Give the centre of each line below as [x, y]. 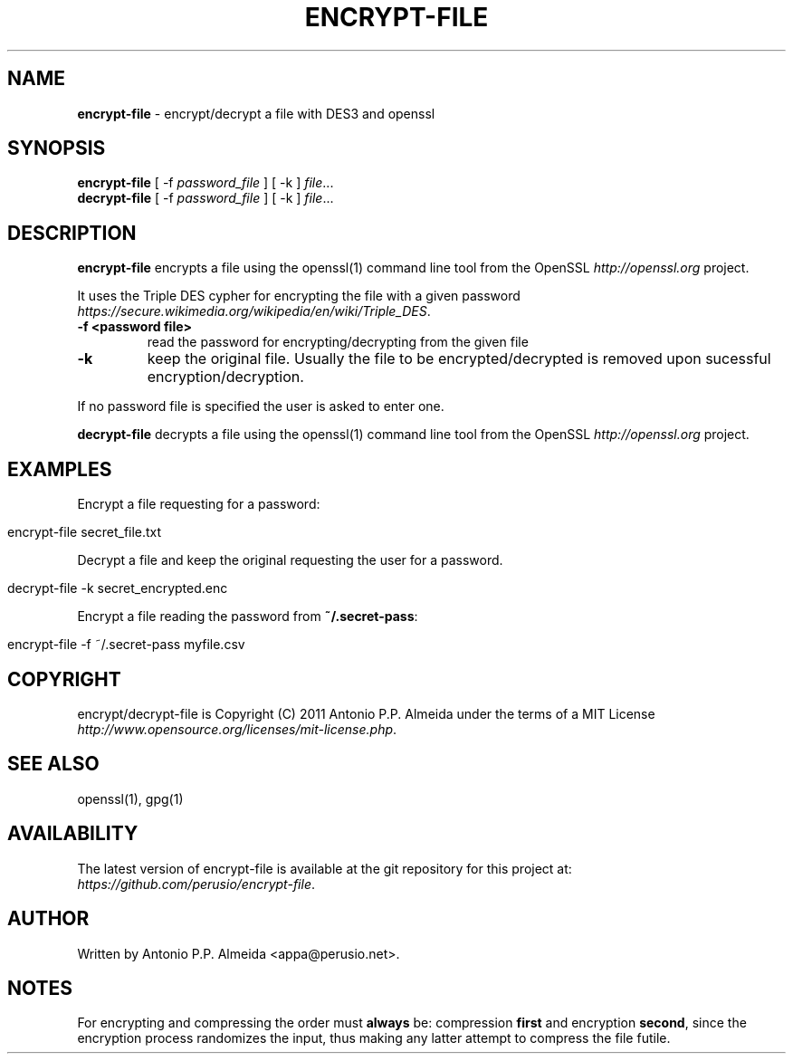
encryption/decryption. [225, 377]
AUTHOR [48, 919]
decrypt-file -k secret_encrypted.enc [118, 588]
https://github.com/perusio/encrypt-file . [196, 884]
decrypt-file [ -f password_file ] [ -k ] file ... [205, 198]
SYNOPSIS [57, 148]
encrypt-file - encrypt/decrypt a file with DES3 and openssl [256, 113]
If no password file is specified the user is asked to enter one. [261, 406]
